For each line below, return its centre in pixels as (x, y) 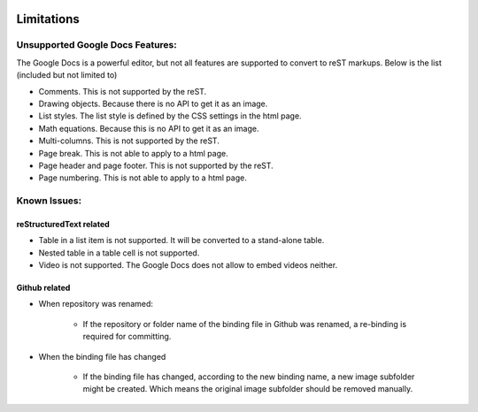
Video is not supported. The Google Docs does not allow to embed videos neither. (188, 265)
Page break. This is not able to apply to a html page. (134, 153)
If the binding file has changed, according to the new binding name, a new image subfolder (249, 377)
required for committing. (127, 337)
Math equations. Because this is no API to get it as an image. (149, 128)
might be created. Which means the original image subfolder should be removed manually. (248, 389)
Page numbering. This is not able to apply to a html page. (143, 178)
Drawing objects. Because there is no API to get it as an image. (153, 103)
